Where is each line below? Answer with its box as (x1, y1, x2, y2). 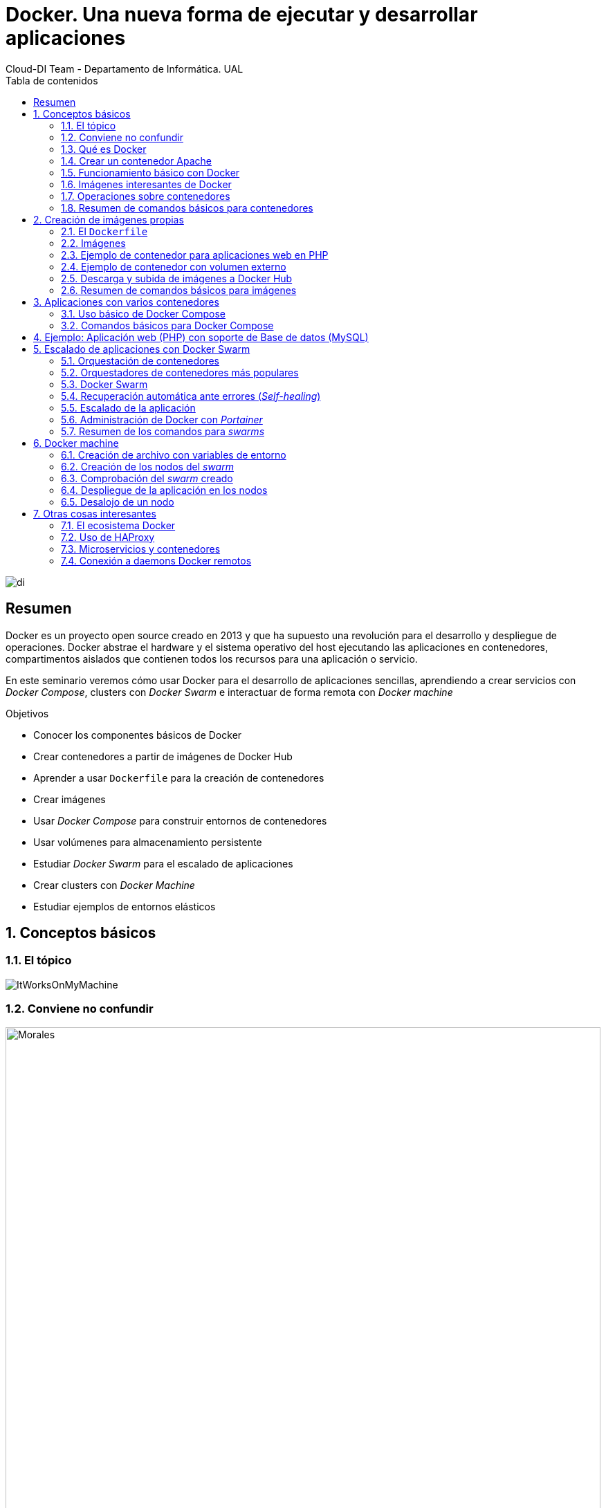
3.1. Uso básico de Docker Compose (61, 307, 226, 320)
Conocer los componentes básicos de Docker (33, 728, 242, 741)
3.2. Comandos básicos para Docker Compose (61, 319, 274, 331)
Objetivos (6, 707, 49, 719)
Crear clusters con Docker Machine (33, 879, 195, 891)
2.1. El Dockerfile (61, 225, 148, 237)
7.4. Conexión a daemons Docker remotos (61, 554, 252, 567)
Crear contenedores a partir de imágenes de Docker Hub (33, 750, 293, 762)
